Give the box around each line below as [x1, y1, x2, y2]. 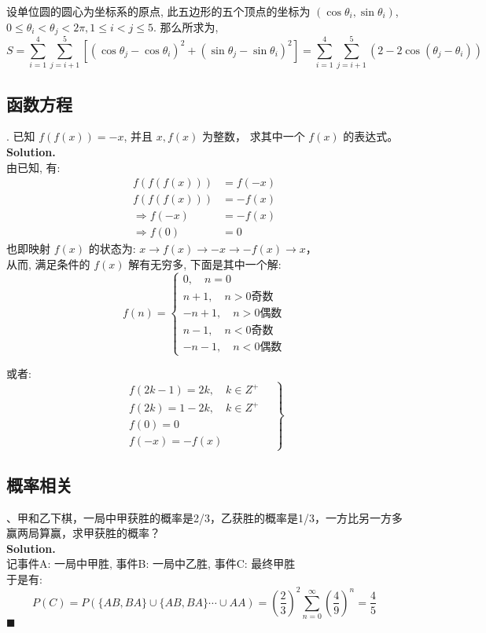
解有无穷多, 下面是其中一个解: [128, 255, 282, 272]
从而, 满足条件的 [6, 255, 90, 272]
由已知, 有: [6, 159, 61, 175]
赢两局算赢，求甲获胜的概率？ [6, 525, 160, 541]
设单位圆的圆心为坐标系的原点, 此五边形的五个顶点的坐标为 [6, 3, 311, 19]
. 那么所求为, [153, 18, 219, 35]
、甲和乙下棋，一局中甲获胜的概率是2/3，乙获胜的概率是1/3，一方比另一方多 [6, 509, 403, 525]
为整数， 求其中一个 [201, 128, 305, 145]
